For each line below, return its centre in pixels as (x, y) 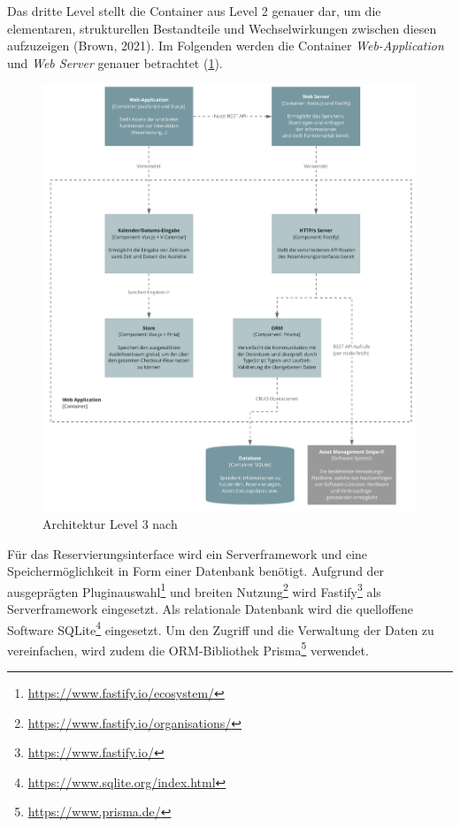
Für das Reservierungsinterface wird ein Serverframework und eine (188, 553)
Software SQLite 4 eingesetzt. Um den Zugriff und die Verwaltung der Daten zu (221, 628)
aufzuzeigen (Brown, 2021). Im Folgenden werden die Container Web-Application (226, 46)
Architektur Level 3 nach (110, 523)
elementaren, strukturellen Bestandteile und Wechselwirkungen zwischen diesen (222, 28)
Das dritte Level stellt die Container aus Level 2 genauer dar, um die (194, 11)
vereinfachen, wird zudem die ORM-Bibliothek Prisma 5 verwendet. (188, 648)
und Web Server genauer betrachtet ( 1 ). (115, 62)
